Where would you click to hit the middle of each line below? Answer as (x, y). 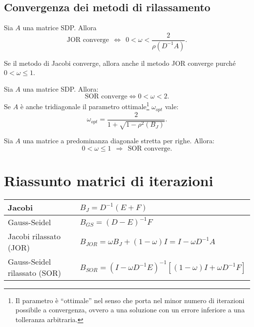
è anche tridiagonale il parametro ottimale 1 (85, 106)
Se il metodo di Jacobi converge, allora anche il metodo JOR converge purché (120, 63)
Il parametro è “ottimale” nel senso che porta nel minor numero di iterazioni (130, 300)
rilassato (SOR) (34, 272)
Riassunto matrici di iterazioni (109, 180)
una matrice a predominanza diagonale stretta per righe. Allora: (118, 141)
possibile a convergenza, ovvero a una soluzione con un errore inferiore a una (130, 310)
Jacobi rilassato (34, 236)
